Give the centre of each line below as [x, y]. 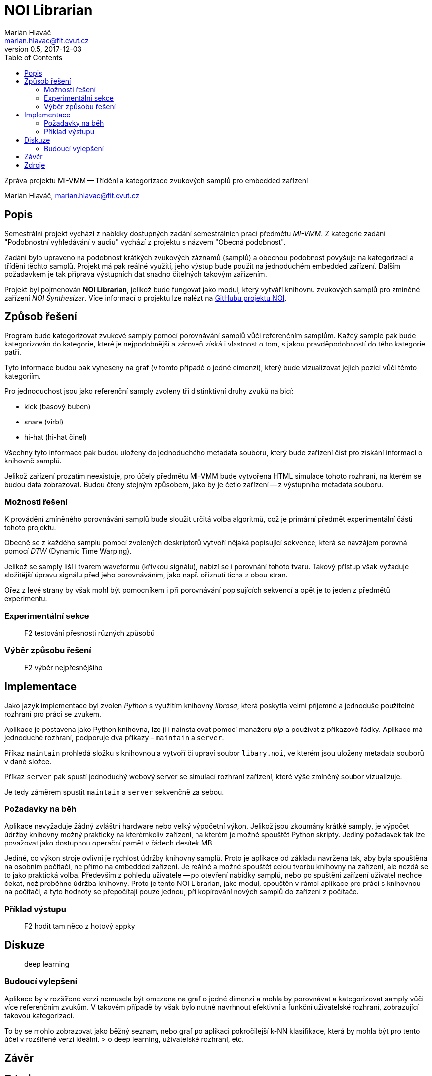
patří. [13, 352]
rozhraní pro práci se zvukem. [53, 714]
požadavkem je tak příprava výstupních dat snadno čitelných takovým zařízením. [136, 274]
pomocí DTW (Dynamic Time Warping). [68, 551]
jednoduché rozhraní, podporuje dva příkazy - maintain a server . [114, 737]
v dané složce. [28, 761]
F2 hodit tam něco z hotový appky [80, 926]
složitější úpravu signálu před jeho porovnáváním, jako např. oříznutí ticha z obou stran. [146, 575]
